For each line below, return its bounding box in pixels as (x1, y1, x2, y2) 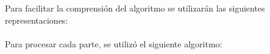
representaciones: (5, 13, 68, 26)
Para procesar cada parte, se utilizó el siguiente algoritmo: (5, 37, 222, 50)
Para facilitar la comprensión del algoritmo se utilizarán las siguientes (5, 2, 265, 14)
